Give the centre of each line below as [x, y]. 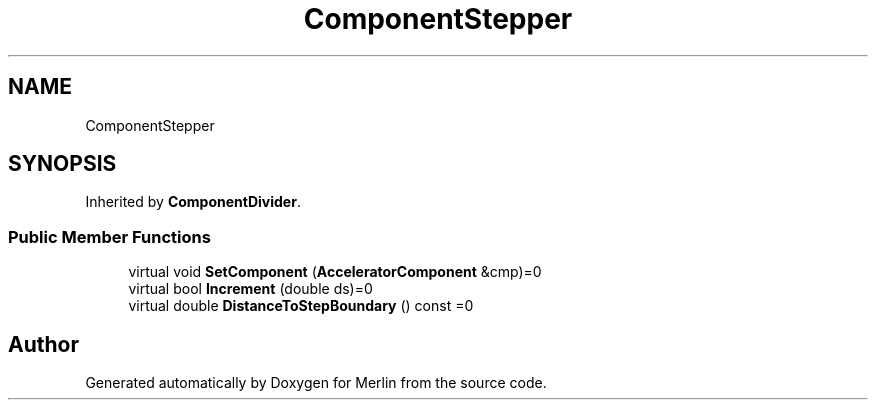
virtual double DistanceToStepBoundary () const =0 [301, 306]
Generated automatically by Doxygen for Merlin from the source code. [316, 383]
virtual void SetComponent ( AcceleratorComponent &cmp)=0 [335, 272]
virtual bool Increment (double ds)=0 [250, 289]
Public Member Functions [109, 236]
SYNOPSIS [62, 164]
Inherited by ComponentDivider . [193, 202]
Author [43, 344]
